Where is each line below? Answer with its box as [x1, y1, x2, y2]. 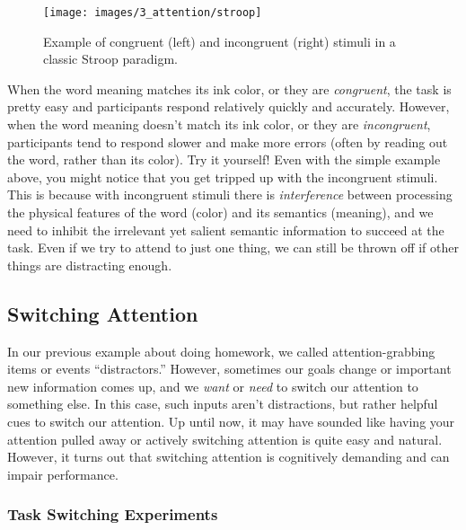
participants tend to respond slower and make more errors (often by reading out [7, 132, 448, 151]
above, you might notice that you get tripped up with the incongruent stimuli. [7, 167, 438, 186]
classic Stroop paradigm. [43, 49, 178, 68]
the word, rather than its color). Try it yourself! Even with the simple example [7, 150, 441, 169]
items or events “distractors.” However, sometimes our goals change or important [7, 359, 452, 378]
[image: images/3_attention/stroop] [43, 6, 262, 19]
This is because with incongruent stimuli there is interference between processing [7, 185, 453, 204]
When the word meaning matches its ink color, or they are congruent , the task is [7, 79, 452, 98]
